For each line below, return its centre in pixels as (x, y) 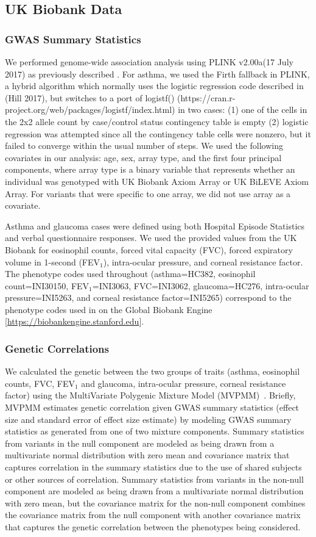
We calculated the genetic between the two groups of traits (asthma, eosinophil (153, 371)
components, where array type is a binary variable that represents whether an (150, 169)
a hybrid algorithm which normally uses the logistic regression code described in (154, 86)
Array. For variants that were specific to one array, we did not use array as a (148, 193)
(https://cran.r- (206, 97)
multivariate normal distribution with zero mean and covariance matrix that (147, 455)
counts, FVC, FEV (40, 383)
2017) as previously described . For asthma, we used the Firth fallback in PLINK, (157, 74)
